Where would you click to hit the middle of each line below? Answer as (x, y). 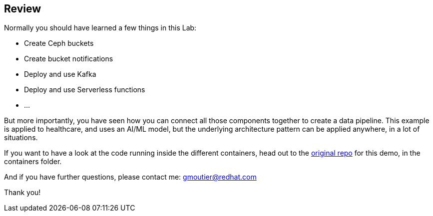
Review (23, 9)
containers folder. (33, 162)
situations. (21, 138)
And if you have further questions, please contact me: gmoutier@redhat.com (130, 177)
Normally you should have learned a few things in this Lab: (100, 28)
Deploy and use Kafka (60, 74)
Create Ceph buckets (59, 43)
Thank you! (22, 193)
